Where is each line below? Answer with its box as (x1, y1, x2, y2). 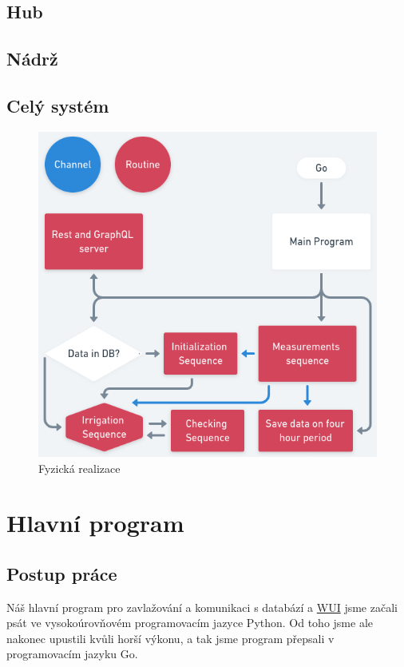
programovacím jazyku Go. (6, 645, 138, 662)
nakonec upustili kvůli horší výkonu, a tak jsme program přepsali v (6, 629, 335, 646)
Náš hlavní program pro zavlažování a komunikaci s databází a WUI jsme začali (6, 598, 398, 615)
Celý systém (6, 93, 109, 117)
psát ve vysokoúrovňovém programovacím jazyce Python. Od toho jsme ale (6, 614, 374, 631)
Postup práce (6, 561, 117, 586)
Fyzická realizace (38, 459, 121, 476)
